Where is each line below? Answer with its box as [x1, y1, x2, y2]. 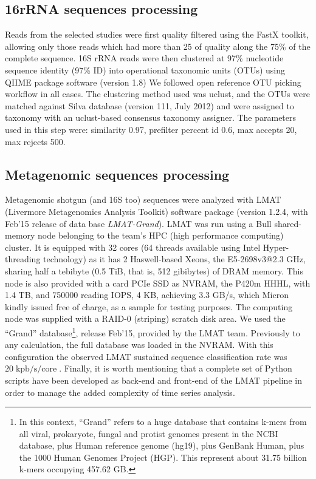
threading [5, 253, 41, 265]
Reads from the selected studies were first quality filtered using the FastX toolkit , [5, 28, 309, 41]
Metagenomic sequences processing [5, 165, 230, 183]
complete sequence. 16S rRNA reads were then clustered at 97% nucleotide [5, 52, 284, 64]
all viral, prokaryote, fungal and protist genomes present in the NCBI [19, 427, 278, 440]
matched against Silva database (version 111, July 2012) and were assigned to [5, 99, 294, 112]
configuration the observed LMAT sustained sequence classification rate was [5, 350, 287, 362]
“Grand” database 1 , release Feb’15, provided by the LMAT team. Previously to [5, 324, 300, 339]
